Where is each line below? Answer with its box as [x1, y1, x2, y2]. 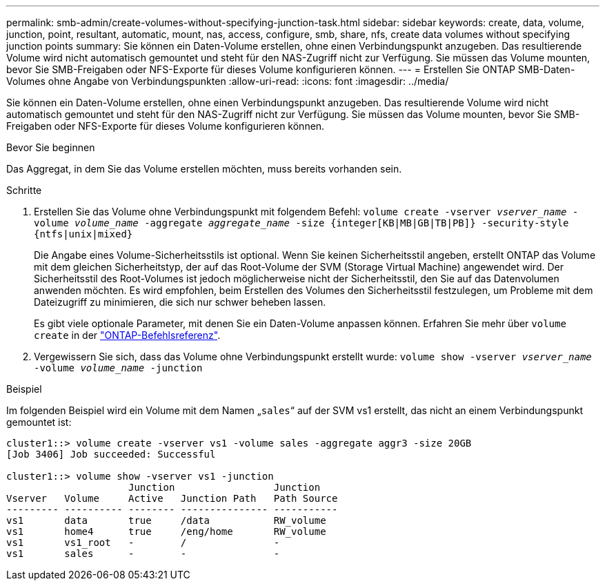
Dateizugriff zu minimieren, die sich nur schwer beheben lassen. [34, 296, 326, 308]
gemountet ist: [6, 416, 72, 428]
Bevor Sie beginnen [6, 141, 95, 153]
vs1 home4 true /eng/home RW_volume [6, 526, 326, 537]
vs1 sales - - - [6, 548, 280, 559]
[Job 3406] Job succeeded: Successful [6, 449, 216, 460]
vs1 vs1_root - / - [6, 537, 280, 548]
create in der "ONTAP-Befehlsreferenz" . [34, 329, 221, 341]
